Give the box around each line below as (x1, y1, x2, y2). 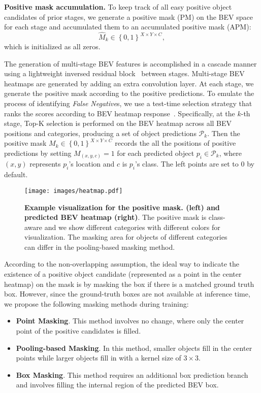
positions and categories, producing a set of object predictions (4, 127, 197, 138)
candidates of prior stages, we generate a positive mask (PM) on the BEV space (4, 11, 253, 22)
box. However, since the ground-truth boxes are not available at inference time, (4, 288, 250, 299)
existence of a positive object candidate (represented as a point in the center (4, 269, 242, 279)
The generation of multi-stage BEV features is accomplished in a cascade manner (4, 58, 257, 69)
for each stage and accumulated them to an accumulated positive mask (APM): (4, 21, 251, 32)
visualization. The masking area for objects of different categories (24, 232, 227, 242)
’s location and (69, 158, 115, 169)
